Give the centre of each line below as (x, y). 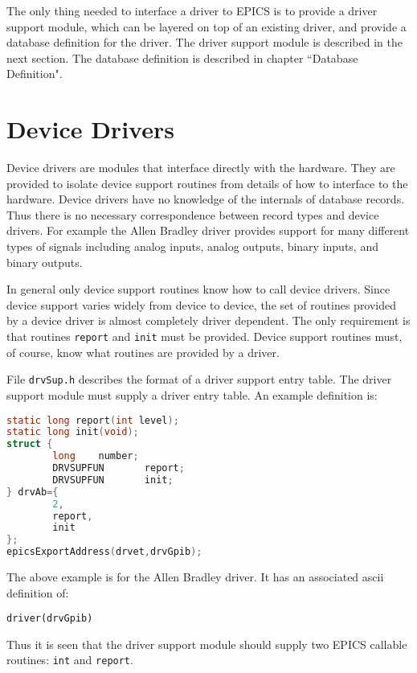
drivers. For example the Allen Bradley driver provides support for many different (208, 230)
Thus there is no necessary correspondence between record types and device (193, 214)
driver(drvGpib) (50, 619)
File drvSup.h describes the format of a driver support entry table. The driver (199, 379)
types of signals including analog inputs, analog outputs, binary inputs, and (192, 246)
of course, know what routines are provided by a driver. (143, 352)
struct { (30, 444)
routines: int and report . (70, 660)
